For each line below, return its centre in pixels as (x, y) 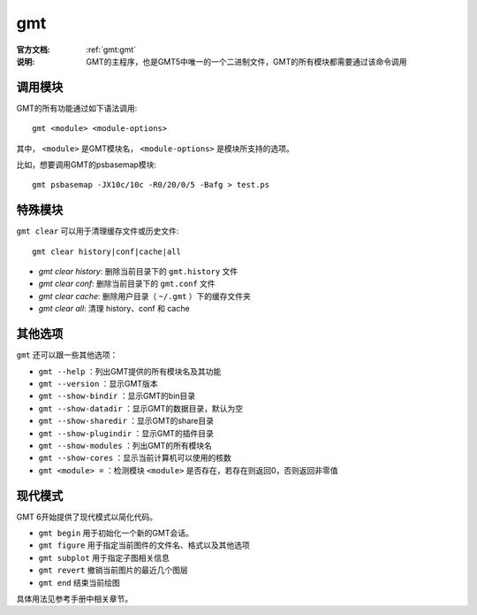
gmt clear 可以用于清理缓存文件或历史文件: (98, 231)
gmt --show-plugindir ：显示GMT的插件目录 (126, 433)
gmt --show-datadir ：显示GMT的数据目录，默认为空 (140, 408)
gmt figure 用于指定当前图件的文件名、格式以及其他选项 (144, 545)
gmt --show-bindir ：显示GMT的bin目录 (117, 396)
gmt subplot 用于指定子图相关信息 (104, 557)
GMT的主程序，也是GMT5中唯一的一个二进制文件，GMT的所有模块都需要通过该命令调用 (246, 61)
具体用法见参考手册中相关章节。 (74, 598)
